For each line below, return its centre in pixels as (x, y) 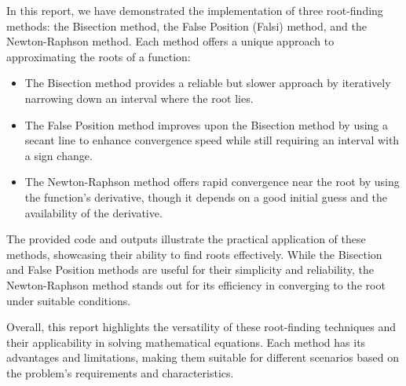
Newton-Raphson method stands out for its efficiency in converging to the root (196, 284)
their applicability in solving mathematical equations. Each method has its (186, 342)
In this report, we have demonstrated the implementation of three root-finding (195, 10)
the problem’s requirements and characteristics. (120, 372)
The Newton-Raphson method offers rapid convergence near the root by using (212, 182)
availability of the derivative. (93, 212)
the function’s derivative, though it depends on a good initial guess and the (206, 197)
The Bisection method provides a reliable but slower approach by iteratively (208, 83)
